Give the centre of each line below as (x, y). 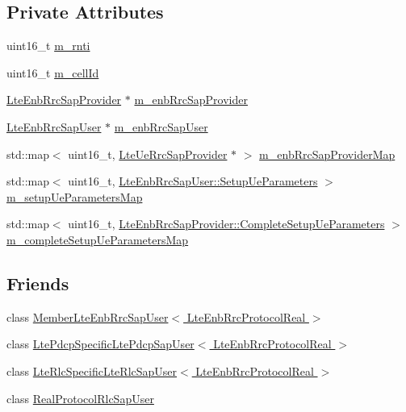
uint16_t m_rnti (48, 46)
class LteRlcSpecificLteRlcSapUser (92, 370)
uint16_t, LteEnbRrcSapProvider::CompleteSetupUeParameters (226, 224)
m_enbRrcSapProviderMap (327, 154)
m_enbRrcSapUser (161, 126)
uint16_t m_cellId (53, 72)
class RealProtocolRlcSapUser (80, 398)
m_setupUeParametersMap (75, 196)
